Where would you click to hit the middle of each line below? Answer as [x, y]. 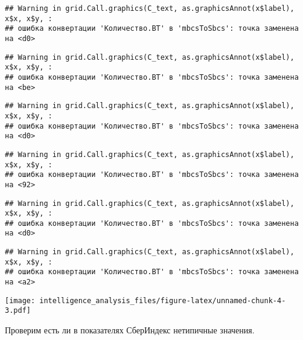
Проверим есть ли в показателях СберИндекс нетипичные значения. [130, 330]
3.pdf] [18, 311]
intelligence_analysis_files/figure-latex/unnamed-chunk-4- [163, 300]
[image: [20, 300]
